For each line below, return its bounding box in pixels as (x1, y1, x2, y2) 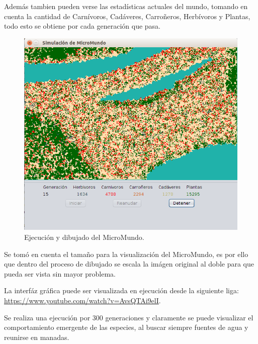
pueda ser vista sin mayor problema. (4, 268, 116, 279)
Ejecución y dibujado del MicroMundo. (24, 232, 144, 242)
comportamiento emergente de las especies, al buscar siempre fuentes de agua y (4, 322, 248, 332)
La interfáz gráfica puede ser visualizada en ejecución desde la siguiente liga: (4, 285, 239, 296)
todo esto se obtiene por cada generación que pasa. (4, 21, 161, 31)
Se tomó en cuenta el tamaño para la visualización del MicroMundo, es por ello (4, 248, 248, 259)
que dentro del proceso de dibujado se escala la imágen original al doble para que (4, 259, 254, 269)
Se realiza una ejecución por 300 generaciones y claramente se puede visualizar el (4, 312, 253, 322)
